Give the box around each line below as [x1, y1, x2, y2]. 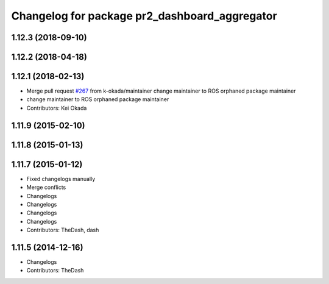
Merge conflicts [26, 183, 66, 191]
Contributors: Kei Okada [26, 104, 87, 112]
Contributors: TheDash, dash [26, 226, 99, 234]
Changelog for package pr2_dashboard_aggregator [11, 9, 277, 23]
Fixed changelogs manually [26, 175, 96, 182]
